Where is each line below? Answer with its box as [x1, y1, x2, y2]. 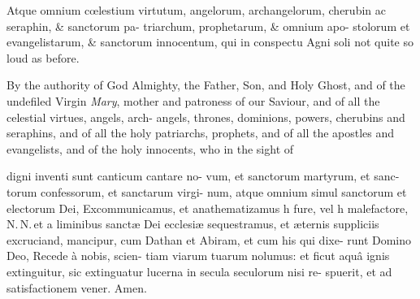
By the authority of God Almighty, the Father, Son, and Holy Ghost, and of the [6, 76, 405, 93]
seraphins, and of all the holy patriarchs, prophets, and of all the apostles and [6, 124, 395, 141]
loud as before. [6, 49, 80, 66]
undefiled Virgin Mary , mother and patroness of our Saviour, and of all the [6, 92, 380, 109]
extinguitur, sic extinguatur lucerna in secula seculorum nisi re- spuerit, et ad [6, 262, 392, 279]
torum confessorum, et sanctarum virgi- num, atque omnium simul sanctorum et [6, 183, 407, 200]
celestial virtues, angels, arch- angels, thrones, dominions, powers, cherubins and [6, 108, 405, 125]
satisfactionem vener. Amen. [6, 279, 147, 296]
